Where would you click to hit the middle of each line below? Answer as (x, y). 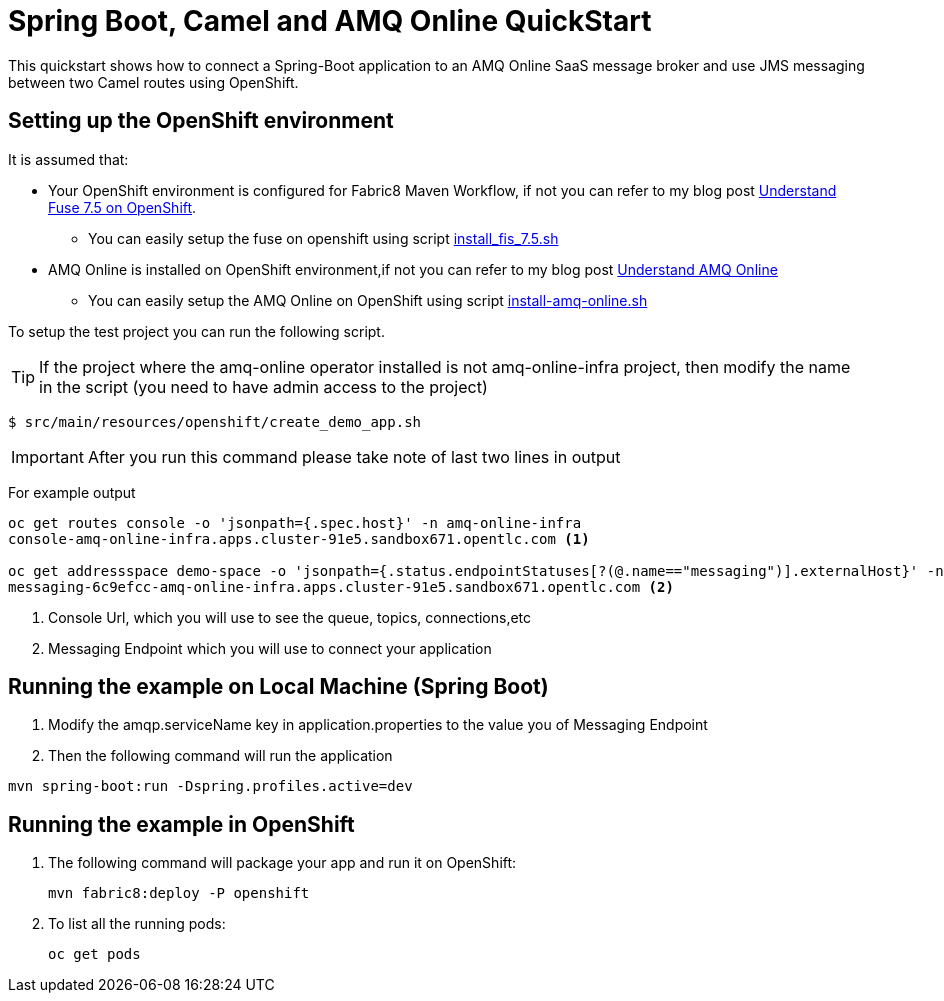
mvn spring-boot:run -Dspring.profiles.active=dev (210, 786)
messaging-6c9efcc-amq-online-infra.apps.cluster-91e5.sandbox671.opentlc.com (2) (341, 586)
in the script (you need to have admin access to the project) (263, 386)
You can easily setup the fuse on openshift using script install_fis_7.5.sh (323, 238)
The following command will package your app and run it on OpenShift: (282, 863)
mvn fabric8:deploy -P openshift (179, 893)
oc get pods (94, 954)
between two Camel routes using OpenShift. (153, 82)
